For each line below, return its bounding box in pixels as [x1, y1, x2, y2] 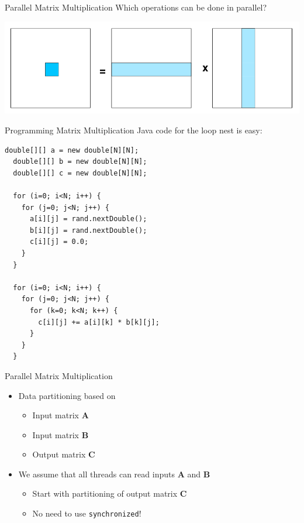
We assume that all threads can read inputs [18, 467, 175, 480]
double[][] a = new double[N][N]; [5, 146, 139, 154]
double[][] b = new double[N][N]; [13, 157, 147, 166]
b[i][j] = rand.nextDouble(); [29, 226, 147, 235]
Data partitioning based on [18, 389, 116, 401]
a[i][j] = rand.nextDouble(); [29, 215, 147, 223]
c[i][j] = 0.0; [29, 238, 89, 246]
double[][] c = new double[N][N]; [13, 168, 147, 177]
